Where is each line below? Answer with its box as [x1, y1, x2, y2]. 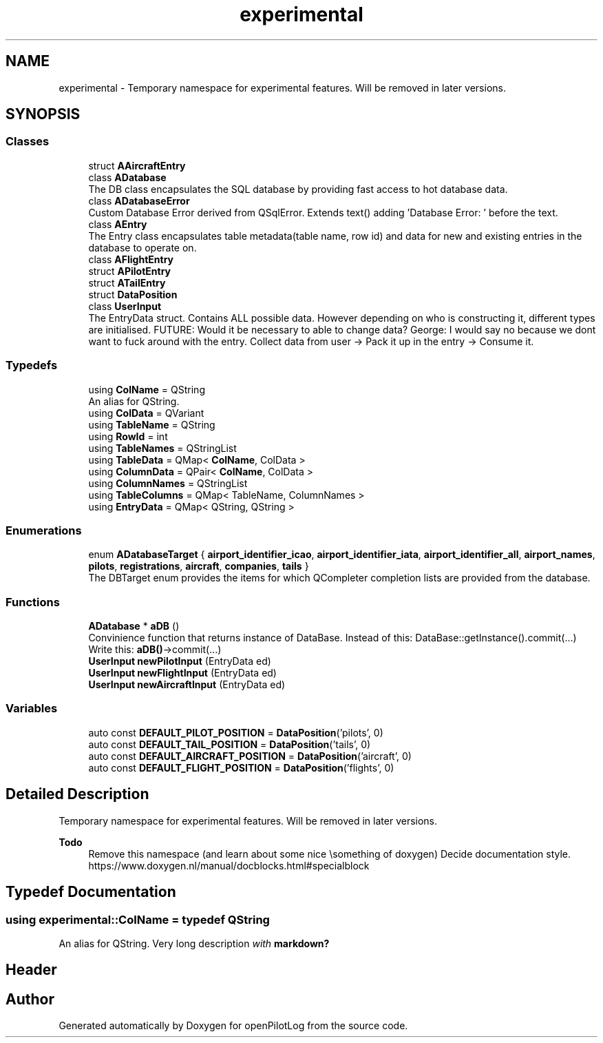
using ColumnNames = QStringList [88, 477, 248, 489]
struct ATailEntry [88, 276, 166, 289]
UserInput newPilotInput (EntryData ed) [88, 655, 271, 668]
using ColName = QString [88, 383, 205, 395]
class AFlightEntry [88, 253, 174, 265]
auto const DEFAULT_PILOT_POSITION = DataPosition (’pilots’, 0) [88, 726, 383, 739]
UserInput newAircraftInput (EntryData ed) [88, 679, 286, 691]
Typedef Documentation [6, 883, 176, 901]
